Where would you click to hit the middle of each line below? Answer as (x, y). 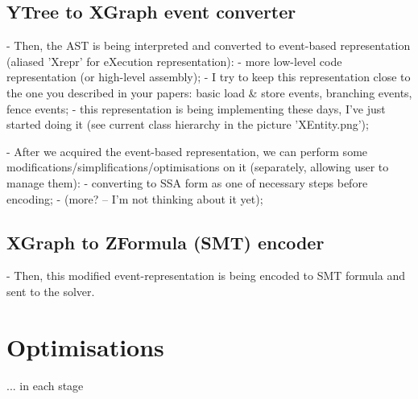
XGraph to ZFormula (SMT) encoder (166, 242)
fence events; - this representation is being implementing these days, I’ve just (196, 108)
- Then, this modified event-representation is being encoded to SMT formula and (206, 276)
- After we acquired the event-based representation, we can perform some (187, 151)
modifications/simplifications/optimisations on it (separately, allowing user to (198, 167)
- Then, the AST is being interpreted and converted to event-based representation (209, 45)
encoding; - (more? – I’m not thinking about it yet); (135, 198)
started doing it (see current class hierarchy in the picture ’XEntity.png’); (188, 124)
